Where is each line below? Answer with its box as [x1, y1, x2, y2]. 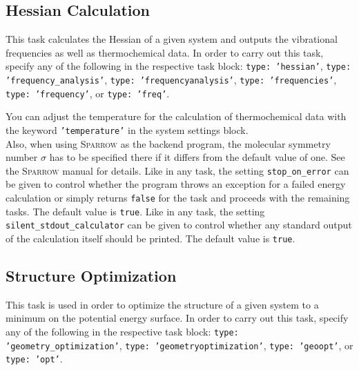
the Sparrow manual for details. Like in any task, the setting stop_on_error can [6, 163, 349, 177]
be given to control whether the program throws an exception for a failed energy [6, 177, 346, 191]
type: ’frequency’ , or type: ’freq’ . [6, 86, 170, 100]
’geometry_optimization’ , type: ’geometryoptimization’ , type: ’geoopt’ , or [6, 338, 353, 352]
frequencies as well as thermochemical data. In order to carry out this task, [6, 45, 324, 59]
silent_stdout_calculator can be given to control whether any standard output [6, 217, 352, 232]
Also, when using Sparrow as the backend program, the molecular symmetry [6, 136, 331, 150]
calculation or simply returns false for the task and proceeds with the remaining [6, 191, 350, 205]
